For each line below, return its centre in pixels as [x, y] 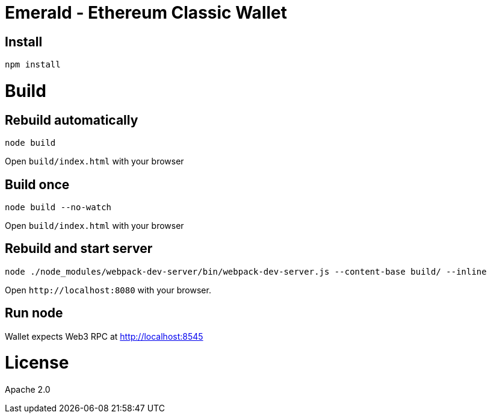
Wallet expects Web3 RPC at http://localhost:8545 [104, 336]
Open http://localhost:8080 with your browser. [108, 290]
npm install [33, 65]
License [37, 363]
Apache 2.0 [28, 390]
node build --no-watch [58, 207]
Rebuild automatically [72, 120]
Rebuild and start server [79, 249]
